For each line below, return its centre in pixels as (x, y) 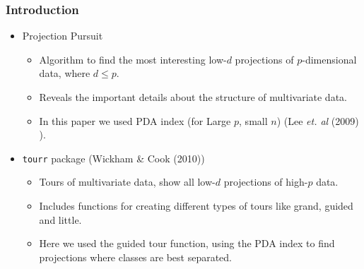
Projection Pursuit (63, 36)
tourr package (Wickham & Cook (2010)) (113, 158)
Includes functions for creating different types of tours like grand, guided (196, 206)
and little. (60, 219)
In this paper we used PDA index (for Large (135, 120)
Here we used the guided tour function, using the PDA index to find (187, 243)
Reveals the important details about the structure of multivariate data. (193, 97)
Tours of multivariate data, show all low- (127, 182)
